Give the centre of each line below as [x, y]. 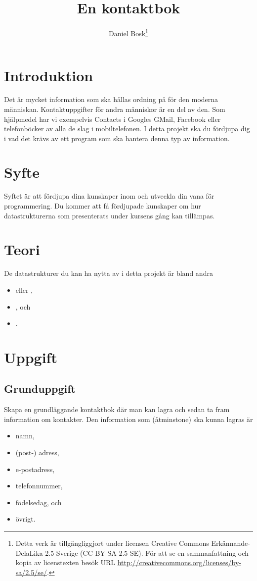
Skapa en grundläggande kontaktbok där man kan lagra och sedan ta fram [117, 409]
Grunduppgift [40, 389]
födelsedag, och [39, 502]
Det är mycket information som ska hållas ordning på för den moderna [111, 99]
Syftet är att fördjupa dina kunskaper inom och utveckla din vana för [109, 196]
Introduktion [49, 76]
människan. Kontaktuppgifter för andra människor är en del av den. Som [115, 109]
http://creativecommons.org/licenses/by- [179, 562]
